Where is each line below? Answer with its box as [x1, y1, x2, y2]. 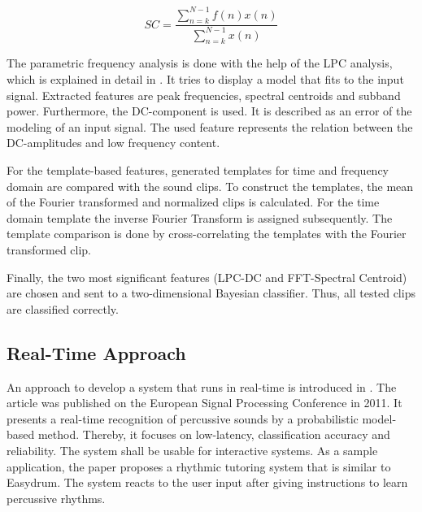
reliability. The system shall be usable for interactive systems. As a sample [7, 441, 378, 458]
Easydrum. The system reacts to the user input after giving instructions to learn [7, 474, 408, 491]
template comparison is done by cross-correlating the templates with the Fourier [7, 225, 407, 242]
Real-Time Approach [7, 340, 186, 365]
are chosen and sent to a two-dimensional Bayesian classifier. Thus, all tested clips [7, 284, 415, 302]
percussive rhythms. [7, 489, 106, 506]
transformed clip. [7, 241, 92, 258]
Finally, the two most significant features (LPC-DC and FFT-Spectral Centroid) [7, 268, 407, 285]
